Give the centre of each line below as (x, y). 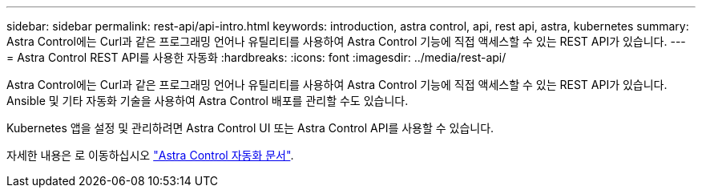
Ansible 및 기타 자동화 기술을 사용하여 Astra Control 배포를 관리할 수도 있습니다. (208, 101)
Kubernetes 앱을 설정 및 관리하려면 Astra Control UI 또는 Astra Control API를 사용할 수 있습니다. (250, 128)
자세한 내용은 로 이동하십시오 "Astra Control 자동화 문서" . (150, 155)
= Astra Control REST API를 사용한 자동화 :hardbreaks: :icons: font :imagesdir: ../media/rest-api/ (256, 57)
